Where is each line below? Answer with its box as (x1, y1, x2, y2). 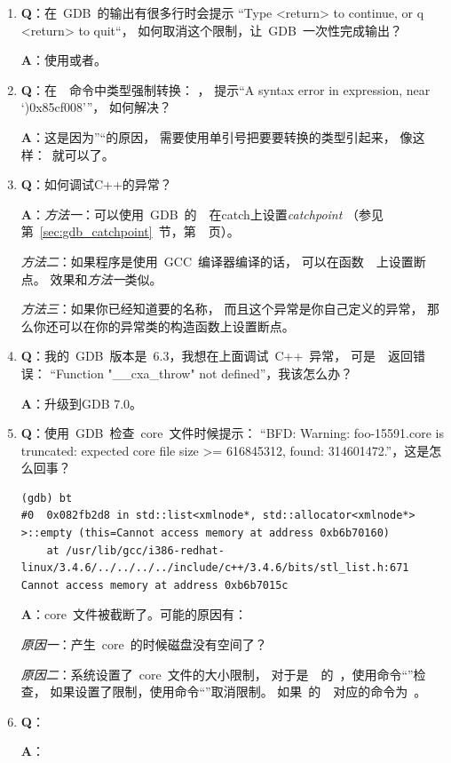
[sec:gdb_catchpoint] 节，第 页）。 (39, 222, 240, 241)
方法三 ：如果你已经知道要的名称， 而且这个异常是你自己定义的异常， (20, 299, 423, 318)
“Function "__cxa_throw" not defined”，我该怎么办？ (50, 363, 353, 382)
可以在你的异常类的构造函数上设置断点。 (58, 316, 295, 335)
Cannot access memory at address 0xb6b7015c (20, 578, 289, 592)
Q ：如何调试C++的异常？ (20, 175, 172, 194)
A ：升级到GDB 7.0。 (20, 393, 143, 412)
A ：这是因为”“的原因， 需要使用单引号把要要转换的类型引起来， (20, 127, 396, 146)
